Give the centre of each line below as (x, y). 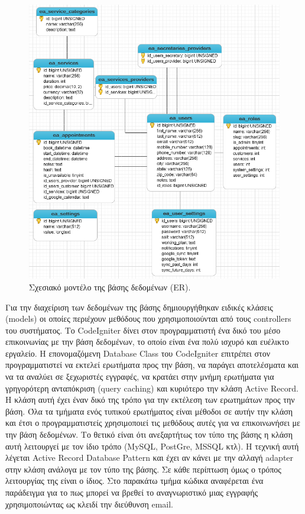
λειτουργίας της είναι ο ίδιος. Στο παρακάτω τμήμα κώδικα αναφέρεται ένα (134, 481)
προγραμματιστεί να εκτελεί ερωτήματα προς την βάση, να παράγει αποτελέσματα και (152, 365)
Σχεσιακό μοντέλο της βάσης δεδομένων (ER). (110, 287)
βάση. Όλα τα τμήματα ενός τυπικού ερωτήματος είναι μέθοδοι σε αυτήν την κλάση (149, 411)
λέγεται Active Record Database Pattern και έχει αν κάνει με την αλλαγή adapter (150, 458)
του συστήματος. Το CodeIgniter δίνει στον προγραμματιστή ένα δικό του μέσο (143, 330)
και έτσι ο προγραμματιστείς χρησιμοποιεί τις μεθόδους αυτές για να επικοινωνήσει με (153, 423)
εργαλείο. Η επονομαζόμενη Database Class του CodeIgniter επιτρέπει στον (138, 353)
